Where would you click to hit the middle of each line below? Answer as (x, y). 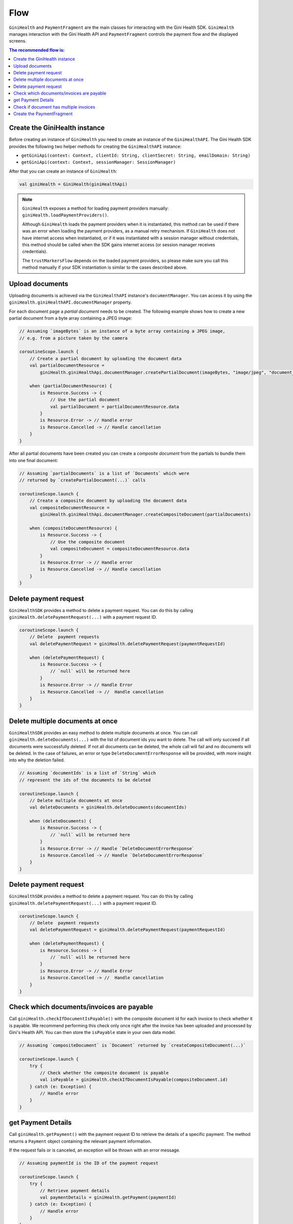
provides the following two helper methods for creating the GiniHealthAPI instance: (95, 146)
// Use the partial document (85, 400)
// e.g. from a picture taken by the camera (73, 338)
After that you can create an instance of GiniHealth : (63, 171)
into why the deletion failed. (37, 760)
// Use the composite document (88, 542)
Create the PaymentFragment (43, 114)
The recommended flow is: (37, 50)
